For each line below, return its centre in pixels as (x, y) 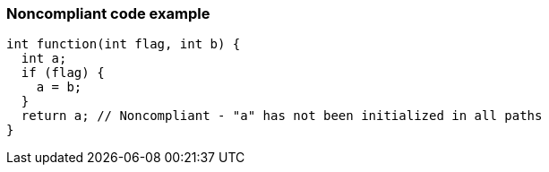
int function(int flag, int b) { (124, 44)
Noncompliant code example (108, 13)
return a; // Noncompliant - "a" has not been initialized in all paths (282, 116)
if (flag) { (63, 73)
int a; (44, 59)
